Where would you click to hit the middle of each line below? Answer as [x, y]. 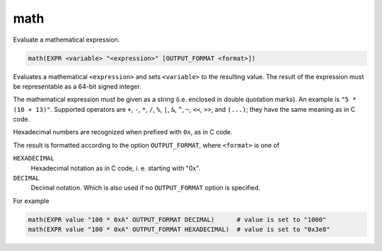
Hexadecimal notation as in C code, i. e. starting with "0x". [116, 168]
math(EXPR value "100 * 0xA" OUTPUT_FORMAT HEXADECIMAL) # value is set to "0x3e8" [179, 229]
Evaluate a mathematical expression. [66, 40]
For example [31, 201]
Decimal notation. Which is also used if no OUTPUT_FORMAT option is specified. [146, 188]
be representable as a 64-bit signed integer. [77, 86]
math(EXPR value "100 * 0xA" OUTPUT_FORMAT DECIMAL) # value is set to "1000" [177, 220]
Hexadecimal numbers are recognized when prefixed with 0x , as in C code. [123, 132]
